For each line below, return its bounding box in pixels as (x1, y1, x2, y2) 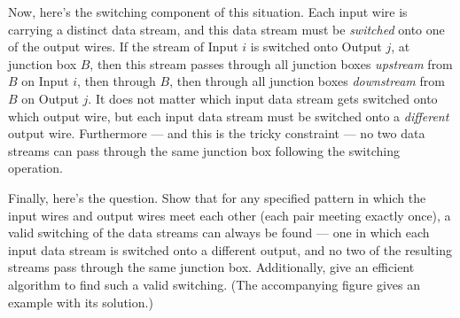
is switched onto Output (250, 37, 382, 56)
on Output (21, 89, 79, 107)
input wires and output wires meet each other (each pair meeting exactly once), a (8, 206, 451, 224)
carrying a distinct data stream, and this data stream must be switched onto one (8, 19, 445, 38)
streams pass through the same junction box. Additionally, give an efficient (8, 258, 415, 276)
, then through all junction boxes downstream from (169, 72, 445, 90)
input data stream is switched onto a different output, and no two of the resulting (8, 240, 452, 259)
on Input (21, 72, 69, 90)
